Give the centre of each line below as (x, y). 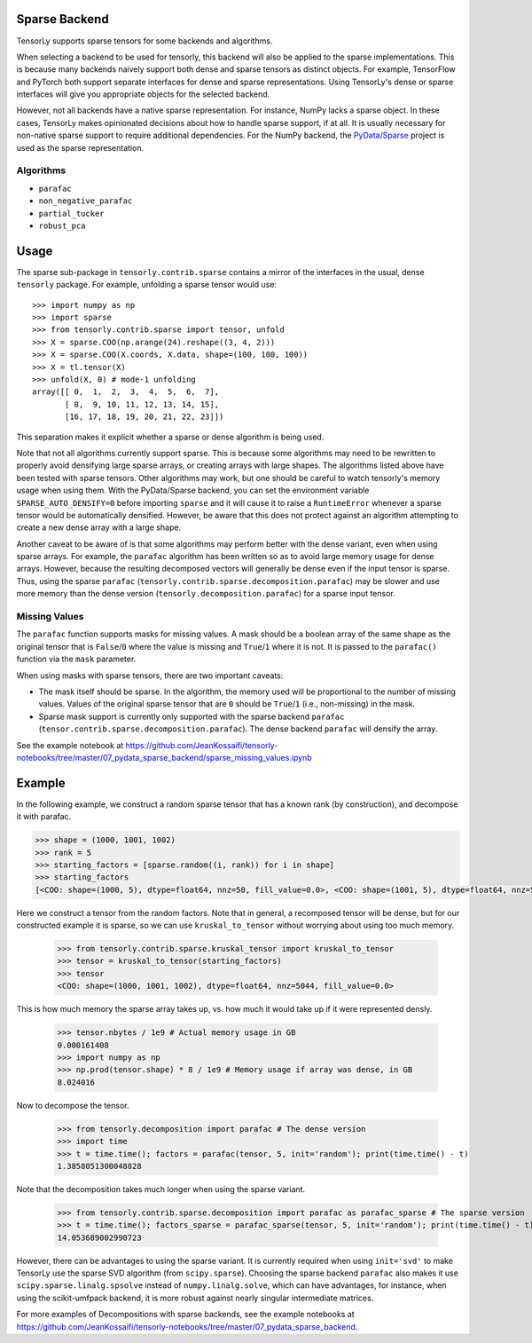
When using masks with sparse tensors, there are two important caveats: (150, 675)
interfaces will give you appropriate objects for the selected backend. (143, 94)
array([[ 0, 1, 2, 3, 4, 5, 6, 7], (126, 392)
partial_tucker (72, 213)
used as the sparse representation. (80, 147)
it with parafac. (44, 817)
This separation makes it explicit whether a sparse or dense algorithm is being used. (170, 437)
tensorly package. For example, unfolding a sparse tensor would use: (147, 285)
